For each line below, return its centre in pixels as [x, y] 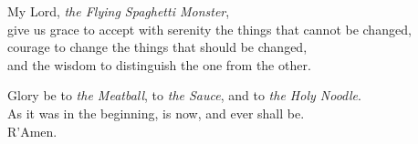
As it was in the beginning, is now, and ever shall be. [156, 113]
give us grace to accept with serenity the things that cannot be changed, [209, 29]
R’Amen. [32, 131]
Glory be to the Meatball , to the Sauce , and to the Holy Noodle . [184, 95]
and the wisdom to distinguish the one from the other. [159, 64]
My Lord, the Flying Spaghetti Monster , [119, 11]
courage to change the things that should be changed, [157, 47]
